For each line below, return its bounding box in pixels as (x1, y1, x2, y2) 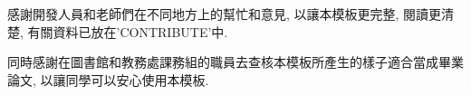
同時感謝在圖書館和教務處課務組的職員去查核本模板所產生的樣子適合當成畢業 (7, 52, 464, 71)
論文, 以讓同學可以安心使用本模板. (7, 70, 209, 89)
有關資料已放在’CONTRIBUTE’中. (27, 22, 228, 41)
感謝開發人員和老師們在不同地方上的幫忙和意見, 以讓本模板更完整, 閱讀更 (7, 5, 442, 23)
